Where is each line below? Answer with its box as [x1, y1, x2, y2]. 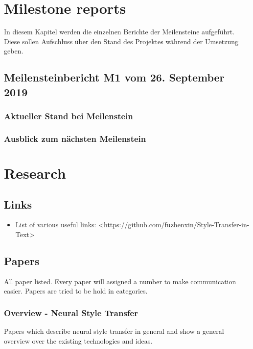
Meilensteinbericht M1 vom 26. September [4, 70, 225, 85]
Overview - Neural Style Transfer [4, 306, 138, 319]
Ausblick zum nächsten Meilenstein [4, 132, 146, 144]
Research [4, 162, 66, 183]
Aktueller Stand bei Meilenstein [4, 110, 133, 122]
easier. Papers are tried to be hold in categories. [4, 286, 148, 296]
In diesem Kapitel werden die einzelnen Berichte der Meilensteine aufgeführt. [4, 27, 235, 37]
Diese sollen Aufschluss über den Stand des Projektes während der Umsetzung [4, 36, 239, 46]
